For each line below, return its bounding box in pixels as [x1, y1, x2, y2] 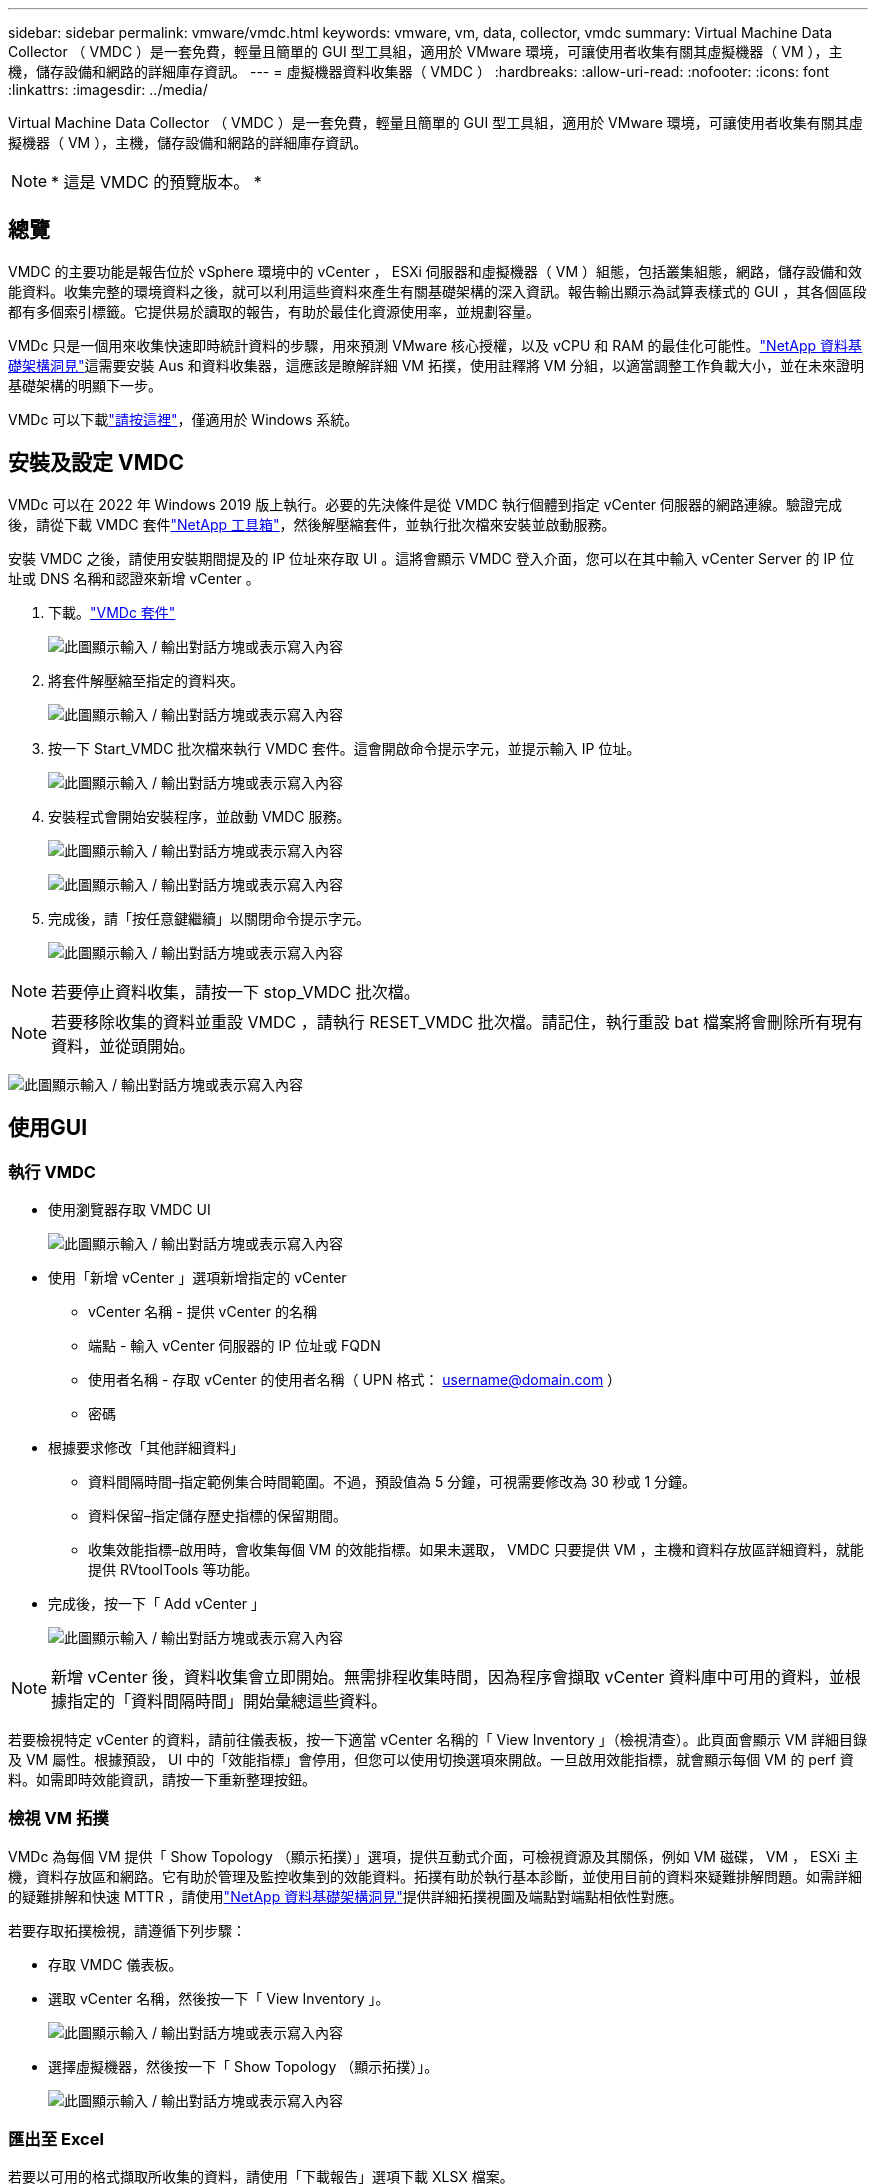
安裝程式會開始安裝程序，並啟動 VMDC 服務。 [48, 807, 351, 825]
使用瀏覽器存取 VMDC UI [48, 1200, 211, 1218]
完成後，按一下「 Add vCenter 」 [48, 1594, 266, 1612]
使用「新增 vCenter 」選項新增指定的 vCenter [48, 1268, 347, 1286]
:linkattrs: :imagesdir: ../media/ [8, 81, 208, 98]
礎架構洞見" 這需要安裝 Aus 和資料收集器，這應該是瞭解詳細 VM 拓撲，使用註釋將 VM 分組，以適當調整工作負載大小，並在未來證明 [8, 356, 865, 374]
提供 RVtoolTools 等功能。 [88, 1560, 259, 1578]
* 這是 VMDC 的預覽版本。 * [51, 172, 262, 192]
